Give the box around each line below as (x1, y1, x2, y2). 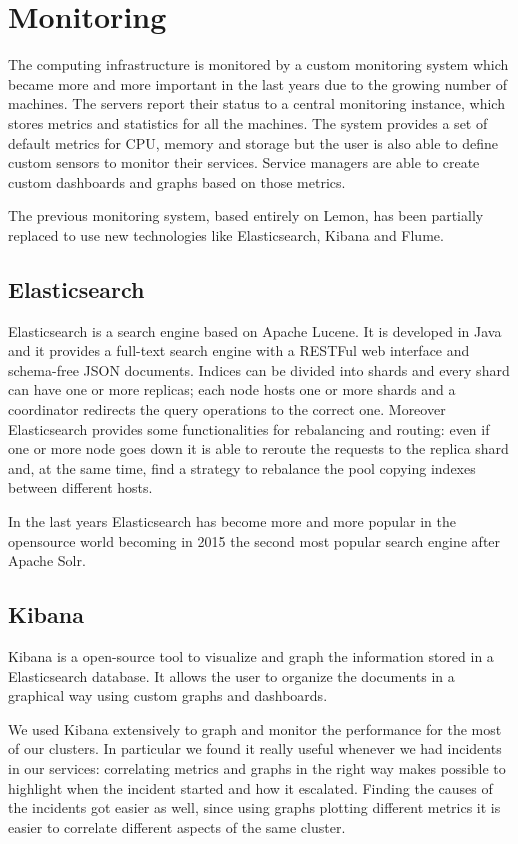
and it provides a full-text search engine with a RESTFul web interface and (8, 340, 470, 361)
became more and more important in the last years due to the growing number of (8, 73, 507, 94)
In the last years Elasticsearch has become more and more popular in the (8, 511, 456, 532)
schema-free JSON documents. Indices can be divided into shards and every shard (8, 359, 510, 380)
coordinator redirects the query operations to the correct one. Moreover (8, 399, 446, 420)
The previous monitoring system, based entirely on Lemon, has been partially (8, 205, 484, 226)
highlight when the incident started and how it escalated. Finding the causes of (8, 777, 493, 798)
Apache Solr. (8, 550, 86, 571)
